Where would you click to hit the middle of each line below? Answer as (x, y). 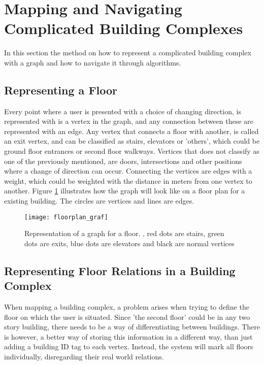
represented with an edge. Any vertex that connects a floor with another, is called (131, 131)
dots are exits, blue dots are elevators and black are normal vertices (129, 243)
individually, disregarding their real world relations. (84, 357)
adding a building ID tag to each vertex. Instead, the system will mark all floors (129, 346)
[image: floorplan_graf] (66, 217)
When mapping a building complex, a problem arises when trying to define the (127, 307)
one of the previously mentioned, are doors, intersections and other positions (123, 161)
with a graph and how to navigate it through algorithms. (93, 62)
